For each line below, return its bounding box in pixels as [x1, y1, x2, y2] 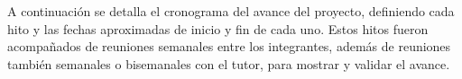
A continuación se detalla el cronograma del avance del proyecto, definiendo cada [7, 2, 455, 20]
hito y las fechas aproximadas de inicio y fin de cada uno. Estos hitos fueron [7, 19, 429, 38]
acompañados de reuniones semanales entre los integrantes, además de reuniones [7, 37, 451, 56]
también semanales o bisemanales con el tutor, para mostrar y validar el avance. [7, 54, 450, 73]
